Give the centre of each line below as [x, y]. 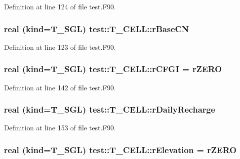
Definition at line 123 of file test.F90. [60, 47]
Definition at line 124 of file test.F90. [60, 6]
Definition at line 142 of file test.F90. [60, 87]
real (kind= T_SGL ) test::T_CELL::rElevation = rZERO [120, 149]
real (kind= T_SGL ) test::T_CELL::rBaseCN [97, 28]
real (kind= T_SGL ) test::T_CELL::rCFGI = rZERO [113, 69]
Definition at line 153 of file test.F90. [60, 128]
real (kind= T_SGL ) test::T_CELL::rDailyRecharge [110, 109]
